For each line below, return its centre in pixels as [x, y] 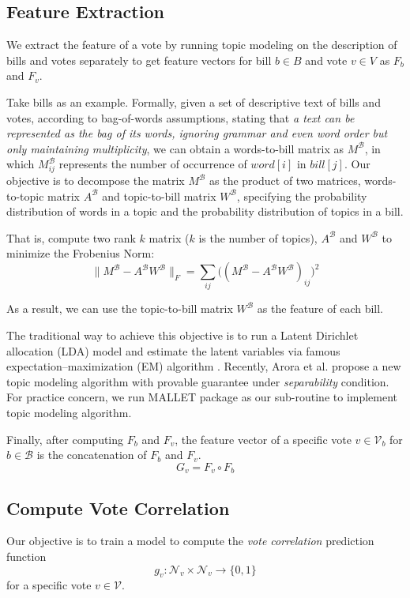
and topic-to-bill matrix [159, 196]
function [26, 556]
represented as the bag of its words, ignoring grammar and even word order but [197, 133]
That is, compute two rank [71, 237]
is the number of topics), [258, 237]
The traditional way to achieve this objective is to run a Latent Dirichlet [182, 335]
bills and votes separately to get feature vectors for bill [139, 60]
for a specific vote [49, 585]
